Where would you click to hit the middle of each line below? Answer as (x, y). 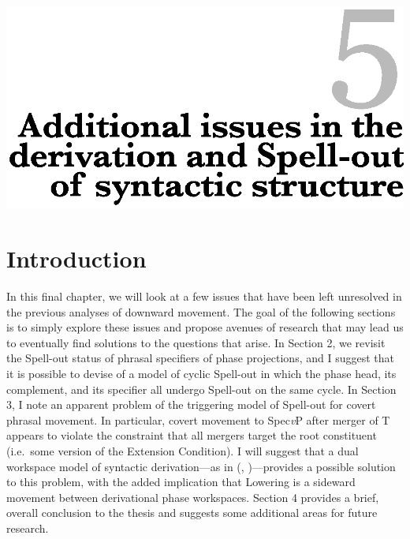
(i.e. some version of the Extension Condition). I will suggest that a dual (183, 450)
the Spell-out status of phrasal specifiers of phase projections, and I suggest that (200, 358)
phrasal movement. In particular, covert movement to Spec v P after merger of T (198, 419)
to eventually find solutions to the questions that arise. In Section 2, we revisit (196, 342)
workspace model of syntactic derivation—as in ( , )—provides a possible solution (201, 466)
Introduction (76, 258)
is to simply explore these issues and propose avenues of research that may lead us (205, 327)
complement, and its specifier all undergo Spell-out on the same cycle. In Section (201, 389)
